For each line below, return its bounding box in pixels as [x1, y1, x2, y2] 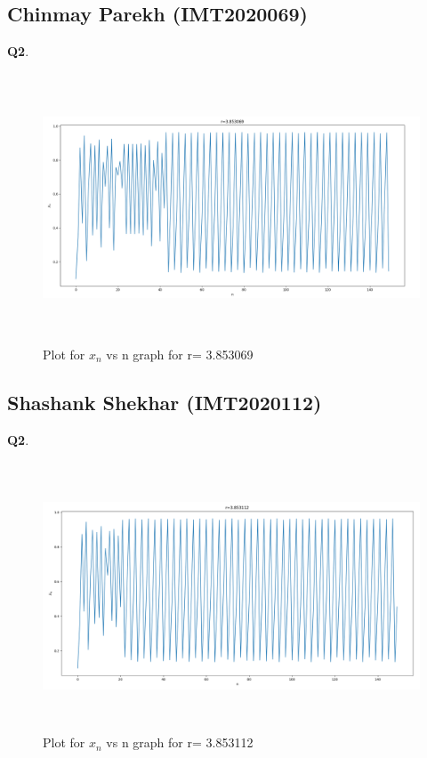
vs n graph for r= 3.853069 [106, 344, 254, 363]
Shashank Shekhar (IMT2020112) [7, 388, 322, 415]
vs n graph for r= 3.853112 [106, 733, 254, 752]
